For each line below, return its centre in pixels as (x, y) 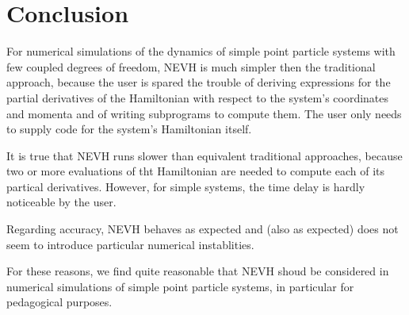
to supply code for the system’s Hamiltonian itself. (129, 129)
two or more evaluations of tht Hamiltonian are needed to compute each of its (196, 171)
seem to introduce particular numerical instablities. (130, 244)
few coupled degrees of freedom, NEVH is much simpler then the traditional (191, 66)
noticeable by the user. (61, 202)
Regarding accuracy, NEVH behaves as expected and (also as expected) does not (203, 229)
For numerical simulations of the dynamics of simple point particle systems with (201, 51)
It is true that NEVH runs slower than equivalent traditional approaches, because (204, 155)
